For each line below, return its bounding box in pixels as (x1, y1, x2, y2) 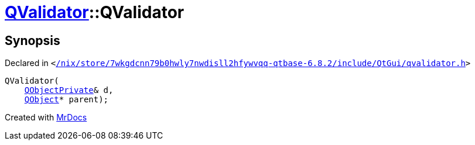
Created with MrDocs (5, 112, 87, 123)
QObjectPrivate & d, (24, 85, 114, 95)
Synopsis (5, 33, 60, 48)
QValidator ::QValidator (5, 2, 184, 22)
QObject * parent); (24, 95, 109, 105)
